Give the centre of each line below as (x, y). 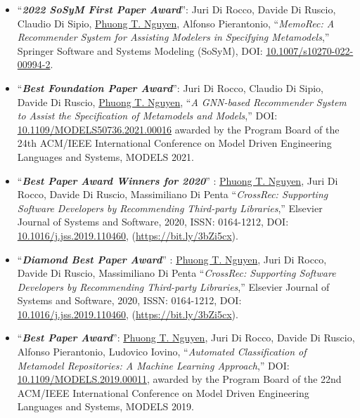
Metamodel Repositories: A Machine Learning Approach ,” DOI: (153, 365)
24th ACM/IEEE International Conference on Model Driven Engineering (174, 143)
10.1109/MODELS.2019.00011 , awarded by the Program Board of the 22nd (179, 379)
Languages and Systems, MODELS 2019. (105, 406)
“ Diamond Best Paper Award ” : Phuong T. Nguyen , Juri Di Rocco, (172, 259)
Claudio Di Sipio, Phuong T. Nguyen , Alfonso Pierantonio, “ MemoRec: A (176, 23)
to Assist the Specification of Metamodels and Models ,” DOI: (147, 116)
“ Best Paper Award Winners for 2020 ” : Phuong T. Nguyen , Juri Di (178, 180)
